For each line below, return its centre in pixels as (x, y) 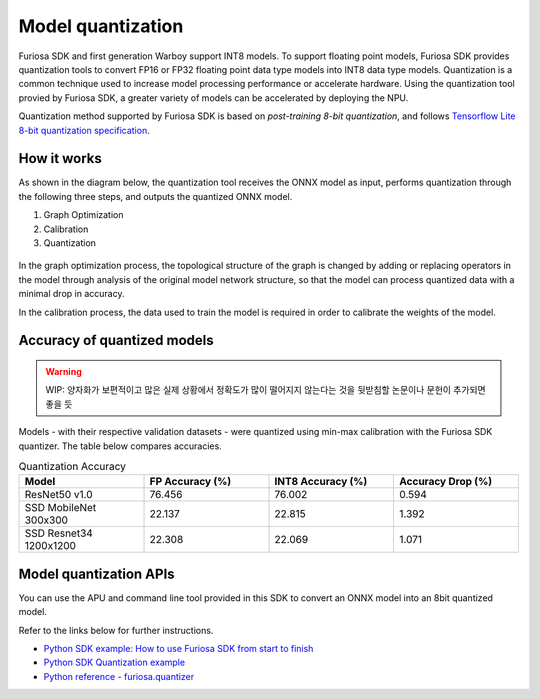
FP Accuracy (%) (190, 482)
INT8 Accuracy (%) (321, 482)
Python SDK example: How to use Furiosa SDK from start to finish (178, 648)
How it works (60, 158)
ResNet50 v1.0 (59, 495)
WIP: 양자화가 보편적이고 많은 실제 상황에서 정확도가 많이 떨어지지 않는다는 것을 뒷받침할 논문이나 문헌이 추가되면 (265, 390)
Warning (63, 371)
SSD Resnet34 (59, 533)
